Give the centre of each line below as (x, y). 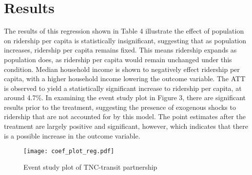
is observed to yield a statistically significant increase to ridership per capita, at (123, 88)
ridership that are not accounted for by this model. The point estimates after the (125, 116)
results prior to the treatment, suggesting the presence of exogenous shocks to (120, 107)
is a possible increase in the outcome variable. (72, 135)
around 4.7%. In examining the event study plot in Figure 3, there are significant (125, 97)
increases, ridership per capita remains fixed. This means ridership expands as (120, 50)
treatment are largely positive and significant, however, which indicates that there (126, 126)
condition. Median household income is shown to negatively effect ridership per (122, 69)
